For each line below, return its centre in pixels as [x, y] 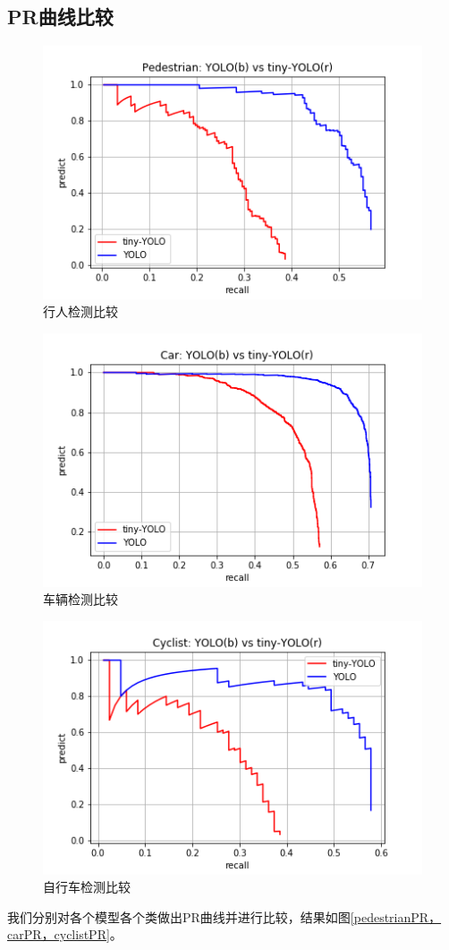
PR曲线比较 [60, 17]
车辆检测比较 [80, 599]
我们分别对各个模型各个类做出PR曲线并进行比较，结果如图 [179, 916]
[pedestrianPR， [396, 916]
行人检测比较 [80, 311]
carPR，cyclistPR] [59, 934]
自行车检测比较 [87, 887]
